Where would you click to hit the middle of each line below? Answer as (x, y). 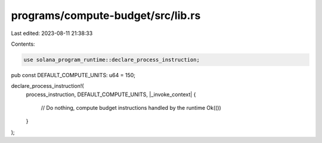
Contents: (23, 44)
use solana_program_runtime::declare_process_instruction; (112, 60)
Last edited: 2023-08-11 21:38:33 (52, 33)
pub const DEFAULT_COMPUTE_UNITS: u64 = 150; (73, 75)
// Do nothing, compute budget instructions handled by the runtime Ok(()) (131, 108)
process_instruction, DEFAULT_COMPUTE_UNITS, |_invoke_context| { (111, 94)
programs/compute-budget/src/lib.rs (106, 15)
